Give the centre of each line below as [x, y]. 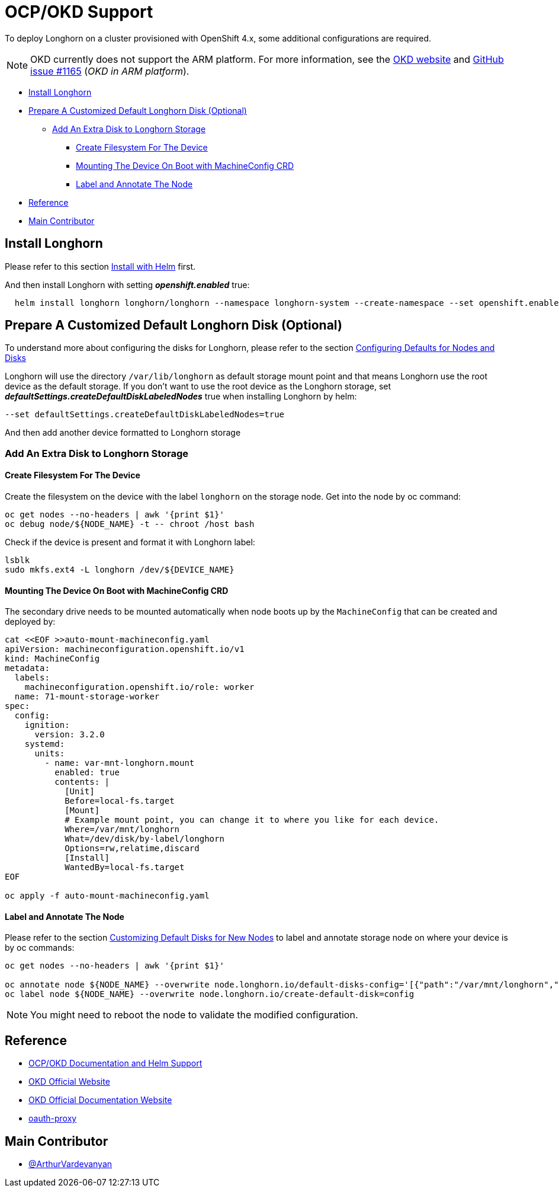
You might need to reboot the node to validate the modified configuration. [194, 1015]
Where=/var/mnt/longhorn [122, 830]
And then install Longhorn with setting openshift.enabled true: [127, 285]
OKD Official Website [69, 1082]
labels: [32, 678]
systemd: [45, 744]
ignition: [47, 725]
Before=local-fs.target [120, 801]
